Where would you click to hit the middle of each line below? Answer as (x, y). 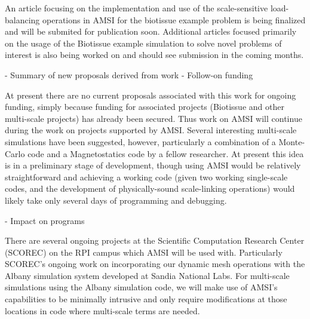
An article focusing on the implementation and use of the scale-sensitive (136, 8)
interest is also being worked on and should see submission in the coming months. (154, 55)
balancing (22, 19)
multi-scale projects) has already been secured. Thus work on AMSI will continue (154, 118)
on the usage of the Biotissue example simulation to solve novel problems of (143, 43)
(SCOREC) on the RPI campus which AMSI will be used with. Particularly (144, 252)
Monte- (292, 141)
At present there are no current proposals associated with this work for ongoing (151, 95)
